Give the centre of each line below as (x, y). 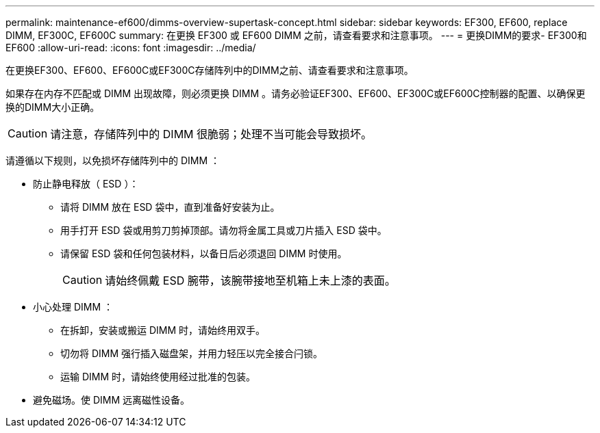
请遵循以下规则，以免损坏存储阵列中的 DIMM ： (113, 160)
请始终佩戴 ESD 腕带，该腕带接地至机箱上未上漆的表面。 (250, 280)
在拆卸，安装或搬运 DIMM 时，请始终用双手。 (163, 330)
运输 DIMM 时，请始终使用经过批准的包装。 (158, 377)
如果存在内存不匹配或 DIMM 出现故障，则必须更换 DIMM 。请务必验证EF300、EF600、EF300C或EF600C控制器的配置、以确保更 (296, 93)
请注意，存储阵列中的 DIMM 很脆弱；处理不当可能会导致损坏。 (211, 134)
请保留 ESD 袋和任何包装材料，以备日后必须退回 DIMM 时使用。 (204, 253)
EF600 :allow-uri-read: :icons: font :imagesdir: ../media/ (131, 48)
